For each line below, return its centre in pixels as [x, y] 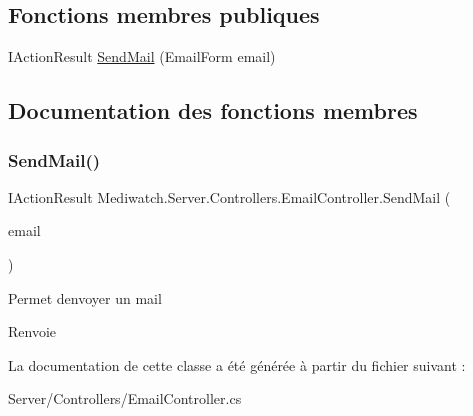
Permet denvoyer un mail [85, 297]
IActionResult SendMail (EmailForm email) [142, 56]
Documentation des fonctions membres [213, 110]
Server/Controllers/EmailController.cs [125, 398]
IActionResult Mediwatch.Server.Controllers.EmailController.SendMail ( [229, 196]
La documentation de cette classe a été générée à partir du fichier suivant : [237, 364]
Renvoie [32, 331]
